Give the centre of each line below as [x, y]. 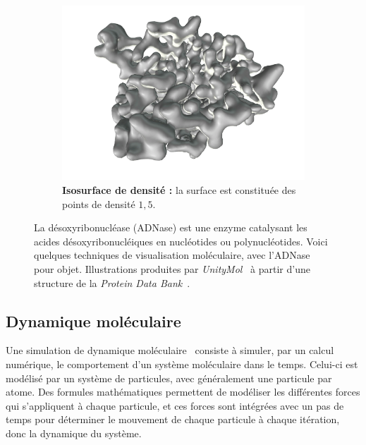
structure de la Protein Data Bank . [112, 282]
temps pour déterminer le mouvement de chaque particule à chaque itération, [173, 419]
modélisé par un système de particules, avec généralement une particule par [169, 378]
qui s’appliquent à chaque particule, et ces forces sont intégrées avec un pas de [175, 405]
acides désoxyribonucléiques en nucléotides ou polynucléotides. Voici [181, 241]
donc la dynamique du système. [74, 433]
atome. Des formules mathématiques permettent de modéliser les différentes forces [183, 392]
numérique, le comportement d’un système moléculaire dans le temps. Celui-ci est [182, 364]
